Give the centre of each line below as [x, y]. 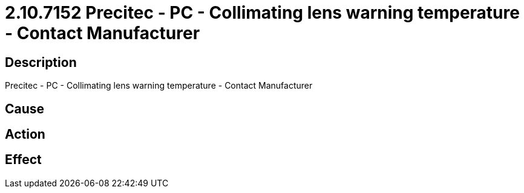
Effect [23, 160]
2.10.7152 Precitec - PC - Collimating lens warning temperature [262, 13]
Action [25, 134]
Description [41, 62]
